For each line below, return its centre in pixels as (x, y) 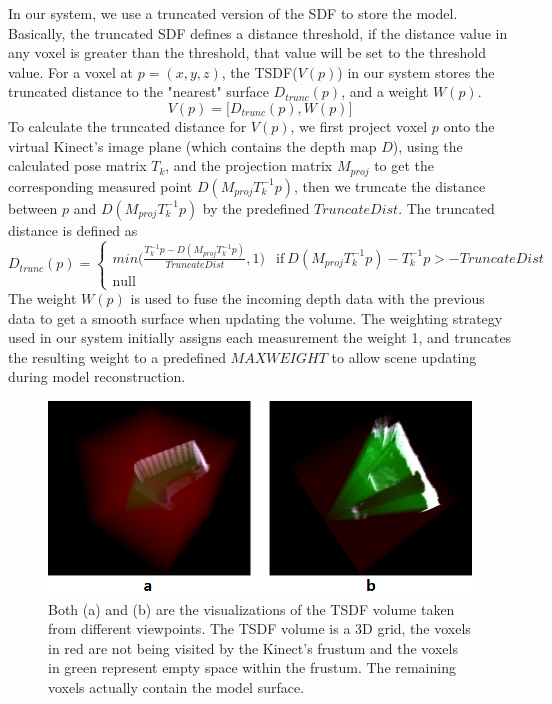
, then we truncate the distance (390, 185)
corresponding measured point (100, 185)
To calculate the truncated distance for (127, 125)
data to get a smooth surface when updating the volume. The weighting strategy (255, 317)
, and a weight (385, 91)
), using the (427, 145)
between (33, 207)
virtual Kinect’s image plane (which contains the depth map (192, 145)
